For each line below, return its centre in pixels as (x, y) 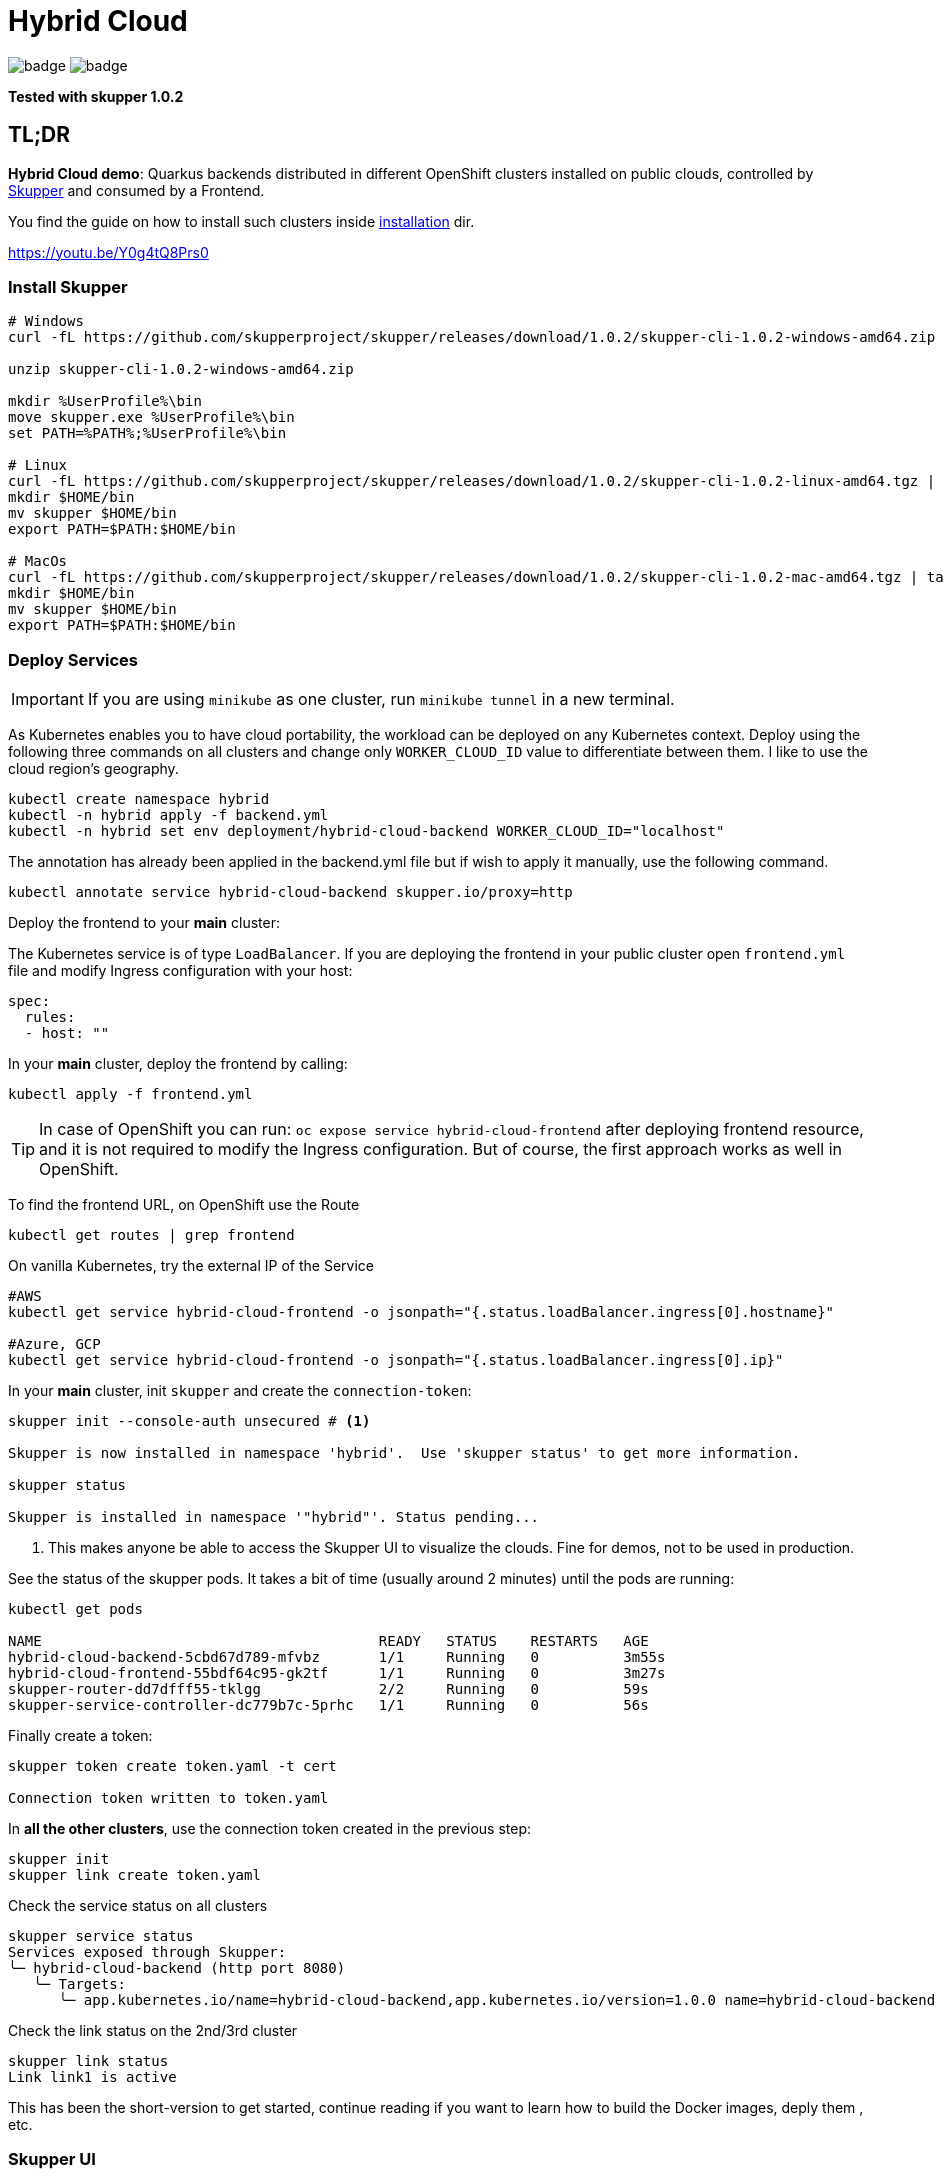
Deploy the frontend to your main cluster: (144, 923)
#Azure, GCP (54, 1344)
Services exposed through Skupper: (147, 1952)
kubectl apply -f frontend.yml (130, 1094)
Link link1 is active (92, 2077)
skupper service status (101, 1936)
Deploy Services (73, 659)
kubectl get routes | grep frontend (151, 1235)
